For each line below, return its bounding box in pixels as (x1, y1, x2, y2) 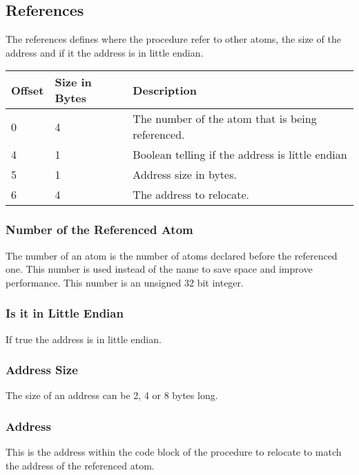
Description (133, 81, 197, 98)
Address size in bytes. (133, 166, 237, 183)
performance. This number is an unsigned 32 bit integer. (6, 275, 244, 289)
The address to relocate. (133, 186, 250, 203)
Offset (11, 81, 44, 98)
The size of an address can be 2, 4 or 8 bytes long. (6, 388, 218, 403)
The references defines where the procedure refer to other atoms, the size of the (6, 32, 341, 46)
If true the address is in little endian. (6, 331, 162, 346)
